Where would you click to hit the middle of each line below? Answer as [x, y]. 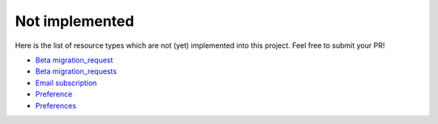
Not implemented [75, 21]
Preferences [56, 105]
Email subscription [66, 83]
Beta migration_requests [76, 71]
